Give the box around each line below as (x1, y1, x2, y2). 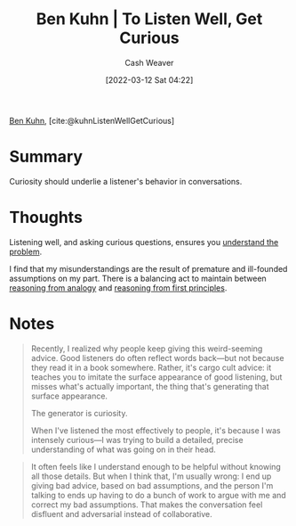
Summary (9, 147, 83, 167)
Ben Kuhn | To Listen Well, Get (36, 9, 263, 29)
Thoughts (9, 208, 83, 227)
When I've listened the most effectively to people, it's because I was (30, 424, 282, 436)
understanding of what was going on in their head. (30, 444, 216, 455)
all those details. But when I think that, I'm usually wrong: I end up (30, 471, 272, 481)
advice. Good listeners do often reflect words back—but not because (30, 352, 284, 363)
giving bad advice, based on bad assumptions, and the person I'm (30, 480, 274, 490)
